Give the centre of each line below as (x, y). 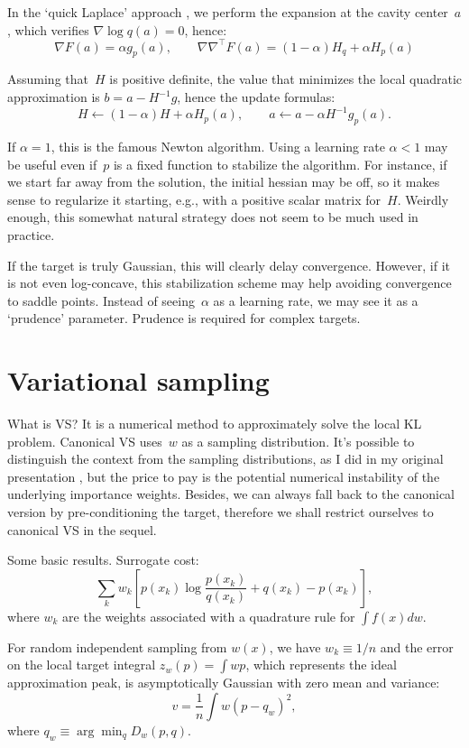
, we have (295, 646)
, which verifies (48, 29)
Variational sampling (138, 380)
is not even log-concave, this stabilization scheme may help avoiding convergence (230, 283)
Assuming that (48, 79)
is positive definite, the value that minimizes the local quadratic (286, 79)
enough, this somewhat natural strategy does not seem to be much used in (213, 217)
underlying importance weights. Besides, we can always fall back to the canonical (231, 494)
